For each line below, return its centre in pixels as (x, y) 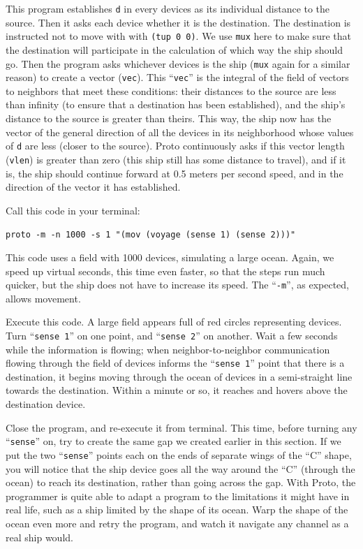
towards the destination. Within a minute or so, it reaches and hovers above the (177, 390)
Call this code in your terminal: (73, 210)
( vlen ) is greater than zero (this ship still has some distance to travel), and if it (176, 159)
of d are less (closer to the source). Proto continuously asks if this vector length (175, 146)
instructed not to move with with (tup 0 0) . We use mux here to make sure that (178, 36)
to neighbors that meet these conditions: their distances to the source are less (171, 90)
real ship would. (39, 537)
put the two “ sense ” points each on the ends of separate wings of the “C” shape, (179, 454)
